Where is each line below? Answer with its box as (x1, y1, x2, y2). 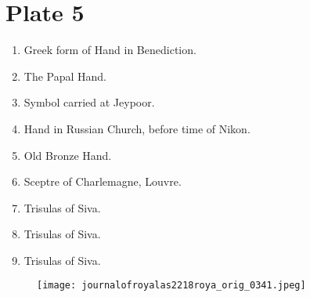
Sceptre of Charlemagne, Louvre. (23, 173, 182, 190)
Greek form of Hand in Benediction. (23, 42, 196, 58)
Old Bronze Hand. (23, 147, 112, 163)
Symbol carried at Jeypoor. (23, 94, 155, 110)
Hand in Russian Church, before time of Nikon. (23, 120, 251, 136)
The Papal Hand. (23, 67, 107, 84)
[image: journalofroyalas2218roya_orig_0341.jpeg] (37, 280, 306, 292)
